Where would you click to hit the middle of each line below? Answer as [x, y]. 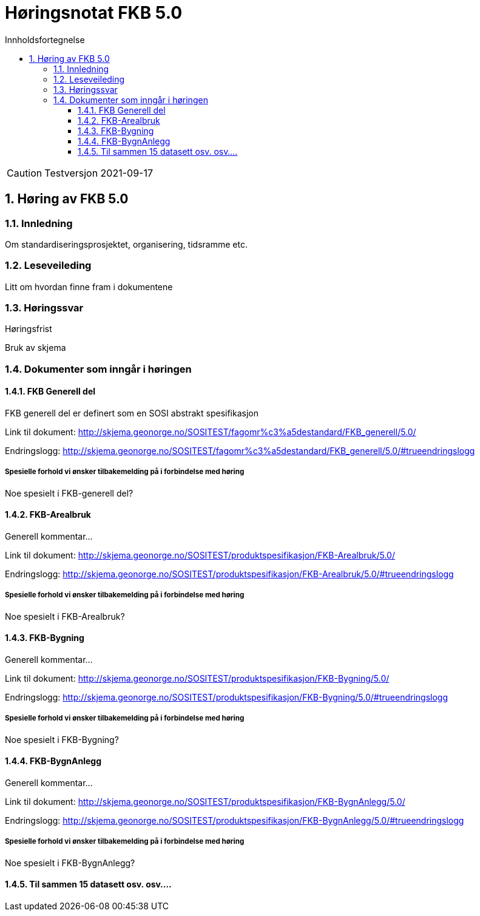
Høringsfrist [29, 329]
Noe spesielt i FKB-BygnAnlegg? [70, 863]
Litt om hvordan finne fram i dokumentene [89, 287]
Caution [25, 173]
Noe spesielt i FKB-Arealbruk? [65, 616]
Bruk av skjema [35, 348]
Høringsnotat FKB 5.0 [94, 13]
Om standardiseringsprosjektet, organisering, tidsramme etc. [126, 244]
